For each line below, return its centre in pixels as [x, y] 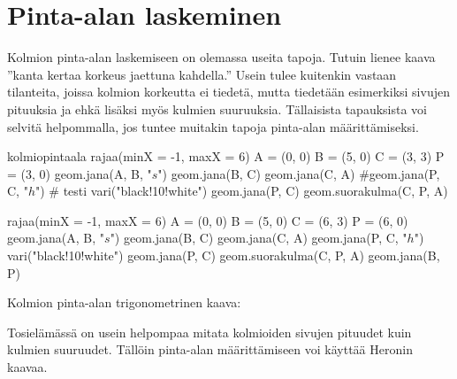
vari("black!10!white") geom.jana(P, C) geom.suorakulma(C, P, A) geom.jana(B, [224, 255]
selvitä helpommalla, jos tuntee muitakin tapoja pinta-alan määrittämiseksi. [213, 126]
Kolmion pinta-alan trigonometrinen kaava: [124, 302]
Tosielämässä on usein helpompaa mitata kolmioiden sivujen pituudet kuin [209, 332]
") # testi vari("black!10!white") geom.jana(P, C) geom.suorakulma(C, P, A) [241, 191]
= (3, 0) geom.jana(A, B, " [80, 173]
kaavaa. [27, 367]
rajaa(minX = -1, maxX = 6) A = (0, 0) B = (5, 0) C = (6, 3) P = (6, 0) [208, 220]
